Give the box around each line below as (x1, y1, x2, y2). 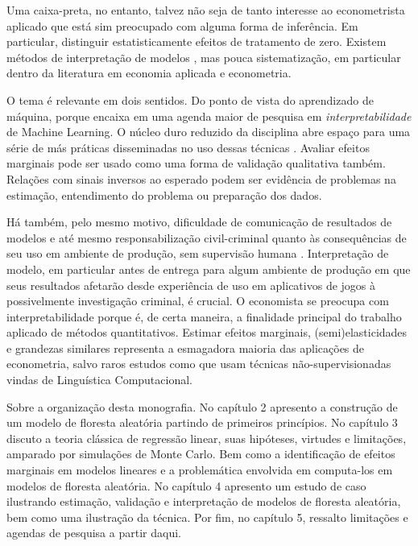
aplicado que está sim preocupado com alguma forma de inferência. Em (6, 17, 358, 34)
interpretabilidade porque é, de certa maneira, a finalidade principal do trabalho (6, 308, 402, 325)
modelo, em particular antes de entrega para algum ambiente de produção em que (6, 260, 411, 277)
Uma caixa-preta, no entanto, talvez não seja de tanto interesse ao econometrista (6, 2, 405, 18)
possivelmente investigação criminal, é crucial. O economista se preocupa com (6, 292, 389, 309)
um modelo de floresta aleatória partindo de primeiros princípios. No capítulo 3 (6, 414, 398, 431)
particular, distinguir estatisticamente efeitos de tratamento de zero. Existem (6, 33, 387, 50)
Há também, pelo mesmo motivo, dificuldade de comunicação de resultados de (6, 213, 392, 230)
